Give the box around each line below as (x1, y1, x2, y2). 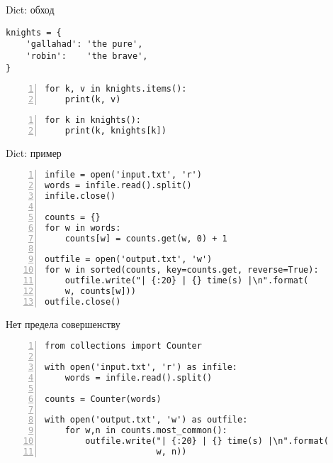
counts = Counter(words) (45, 393, 162, 404)
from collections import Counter (45, 341, 202, 352)
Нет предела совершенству (6, 316, 120, 331)
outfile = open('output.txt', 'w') (45, 254, 213, 265)
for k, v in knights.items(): (45, 84, 187, 94)
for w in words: (45, 222, 121, 233)
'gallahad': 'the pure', (26, 39, 143, 50)
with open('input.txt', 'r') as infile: (45, 362, 238, 373)
